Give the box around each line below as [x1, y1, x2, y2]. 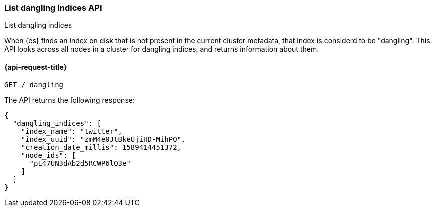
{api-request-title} [4, 62, 67, 71]
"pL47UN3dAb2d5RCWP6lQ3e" [29, 159, 131, 167]
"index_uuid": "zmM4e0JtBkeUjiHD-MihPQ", [21, 135, 186, 143]
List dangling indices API [4, 3, 102, 13]
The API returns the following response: [4, 95, 135, 104]
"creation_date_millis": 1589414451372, [21, 143, 182, 151]
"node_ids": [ [21, 151, 76, 159]
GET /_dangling [4, 80, 64, 89]
